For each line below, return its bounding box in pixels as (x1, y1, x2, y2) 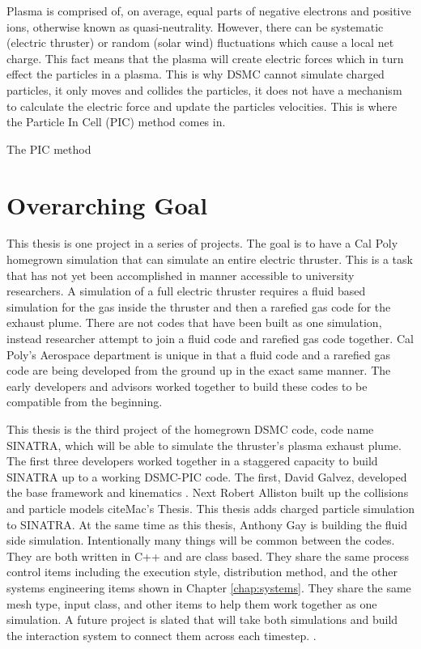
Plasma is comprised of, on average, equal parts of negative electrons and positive (6, 2, 411, 19)
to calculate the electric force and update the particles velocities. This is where (6, 97, 398, 114)
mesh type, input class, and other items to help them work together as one (6, 595, 377, 612)
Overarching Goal (6, 188, 208, 221)
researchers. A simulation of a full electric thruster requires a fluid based (6, 282, 366, 299)
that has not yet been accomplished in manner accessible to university (6, 266, 355, 283)
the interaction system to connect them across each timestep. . (6, 626, 317, 643)
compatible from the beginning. (6, 393, 163, 410)
